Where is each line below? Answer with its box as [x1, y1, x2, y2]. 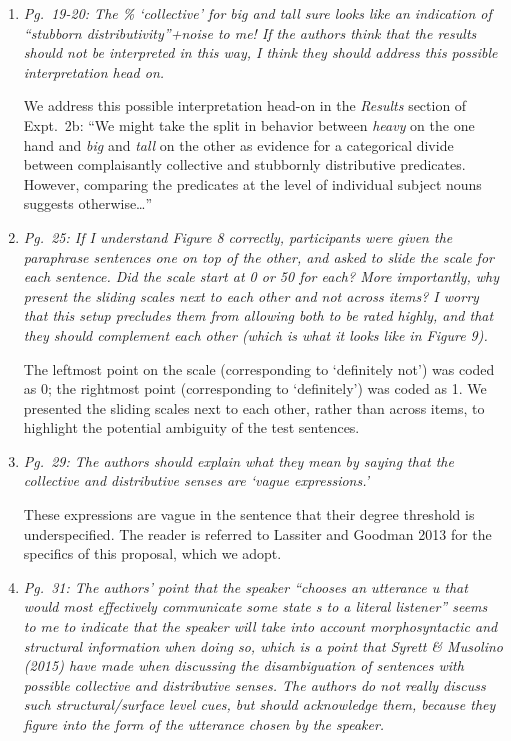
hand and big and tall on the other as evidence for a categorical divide [23, 134, 454, 155]
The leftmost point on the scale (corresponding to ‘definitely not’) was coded [23, 358, 495, 379]
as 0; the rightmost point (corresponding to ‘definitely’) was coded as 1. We [23, 378, 487, 399]
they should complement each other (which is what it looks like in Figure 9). [23, 324, 488, 345]
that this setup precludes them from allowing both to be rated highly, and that [23, 305, 494, 326]
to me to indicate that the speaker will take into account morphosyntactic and [23, 616, 498, 637]
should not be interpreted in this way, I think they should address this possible [23, 42, 498, 63]
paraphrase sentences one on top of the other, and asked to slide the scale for [23, 246, 494, 267]
